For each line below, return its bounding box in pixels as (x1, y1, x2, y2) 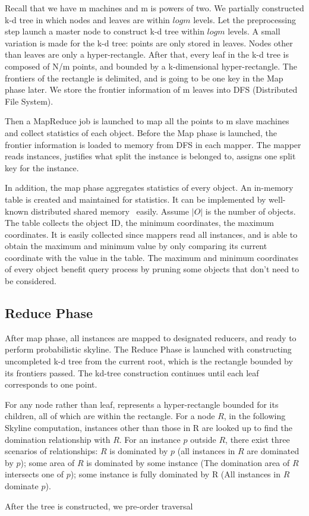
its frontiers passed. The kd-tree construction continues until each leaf (5, 366, 259, 379)
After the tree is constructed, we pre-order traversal (5, 499, 193, 512)
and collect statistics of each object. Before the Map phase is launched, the (5, 126, 277, 139)
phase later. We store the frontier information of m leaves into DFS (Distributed (5, 83, 298, 96)
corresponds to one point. (5, 378, 97, 391)
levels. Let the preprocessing (193, 13, 296, 26)
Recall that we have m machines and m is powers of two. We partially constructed (5, 2, 304, 14)
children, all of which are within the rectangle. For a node (5, 410, 215, 422)
